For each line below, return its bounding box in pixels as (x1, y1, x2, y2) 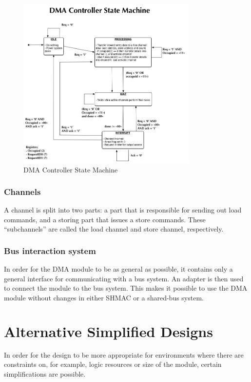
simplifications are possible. (4, 368, 86, 379)
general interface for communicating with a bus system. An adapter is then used (4, 273, 244, 283)
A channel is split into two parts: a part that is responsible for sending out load (4, 205, 242, 215)
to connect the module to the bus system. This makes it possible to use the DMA (4, 283, 248, 293)
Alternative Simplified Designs (4, 321, 213, 341)
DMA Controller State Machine (23, 165, 118, 175)
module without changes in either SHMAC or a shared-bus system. (4, 292, 204, 302)
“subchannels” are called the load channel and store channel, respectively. (4, 224, 224, 234)
